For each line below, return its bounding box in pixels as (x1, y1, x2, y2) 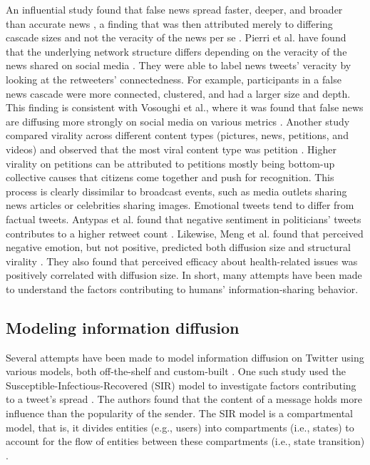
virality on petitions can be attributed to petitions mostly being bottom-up (6, 155, 335, 170)
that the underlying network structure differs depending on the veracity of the (6, 44, 347, 58)
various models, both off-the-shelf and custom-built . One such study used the (6, 364, 346, 379)
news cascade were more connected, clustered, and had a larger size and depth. (6, 86, 351, 101)
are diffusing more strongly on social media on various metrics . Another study (6, 113, 350, 128)
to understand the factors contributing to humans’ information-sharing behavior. (6, 281, 359, 296)
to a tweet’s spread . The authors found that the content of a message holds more (6, 392, 362, 407)
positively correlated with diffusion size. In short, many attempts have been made (6, 267, 362, 282)
